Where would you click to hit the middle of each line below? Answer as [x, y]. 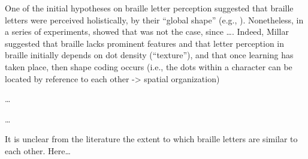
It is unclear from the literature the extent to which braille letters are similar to [151, 139]
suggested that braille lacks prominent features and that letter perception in [145, 43]
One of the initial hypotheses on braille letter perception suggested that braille [149, 8]
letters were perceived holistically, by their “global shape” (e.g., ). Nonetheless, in [154, 19]
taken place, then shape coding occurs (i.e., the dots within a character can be [149, 66]
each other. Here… [38, 150]
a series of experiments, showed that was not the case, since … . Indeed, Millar [147, 31]
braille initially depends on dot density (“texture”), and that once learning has [149, 55]
